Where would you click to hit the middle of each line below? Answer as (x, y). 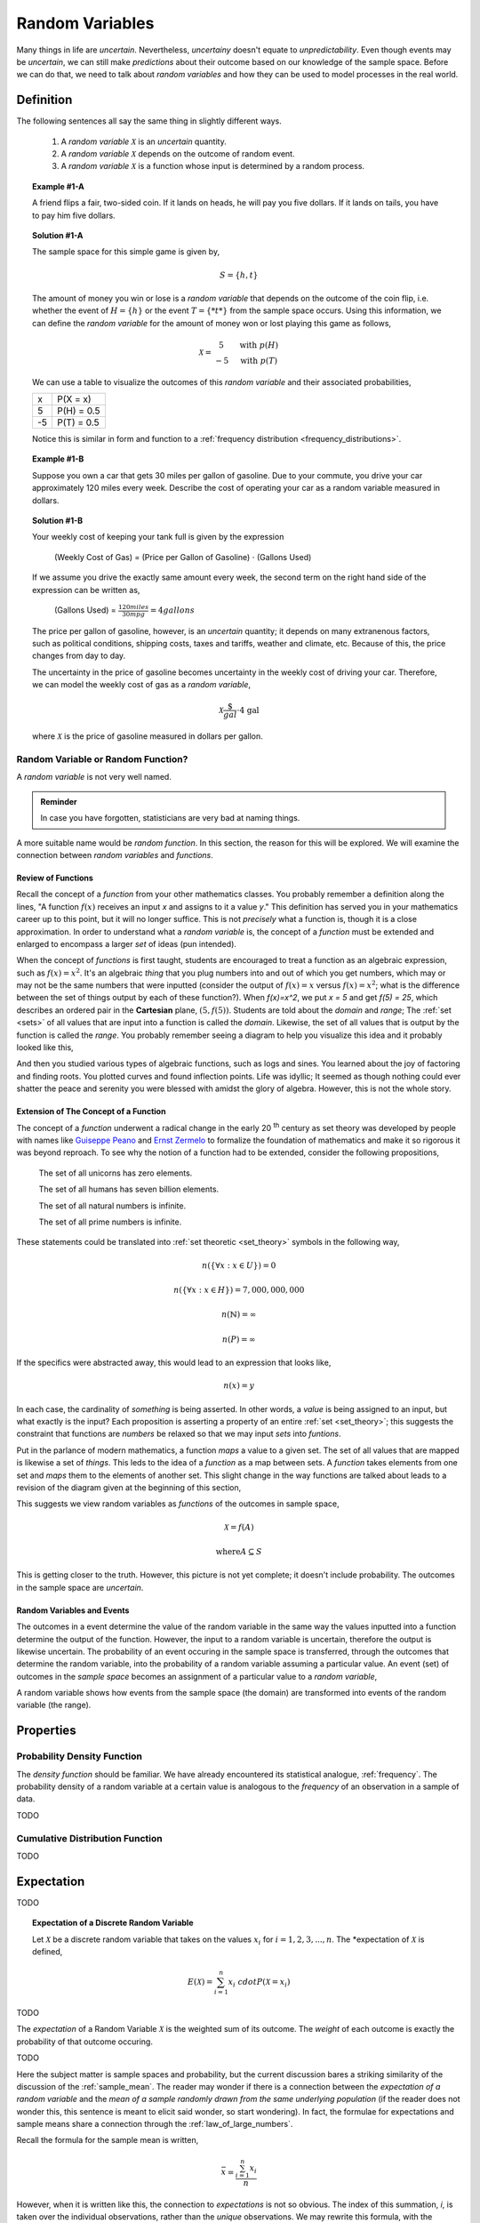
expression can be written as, (86, 590)
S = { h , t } (239, 275)
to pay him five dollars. (74, 215)
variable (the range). (54, 1705)
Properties (46, 1731)
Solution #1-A (58, 235)
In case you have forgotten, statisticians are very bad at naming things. (170, 818)
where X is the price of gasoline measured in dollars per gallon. (148, 736)
